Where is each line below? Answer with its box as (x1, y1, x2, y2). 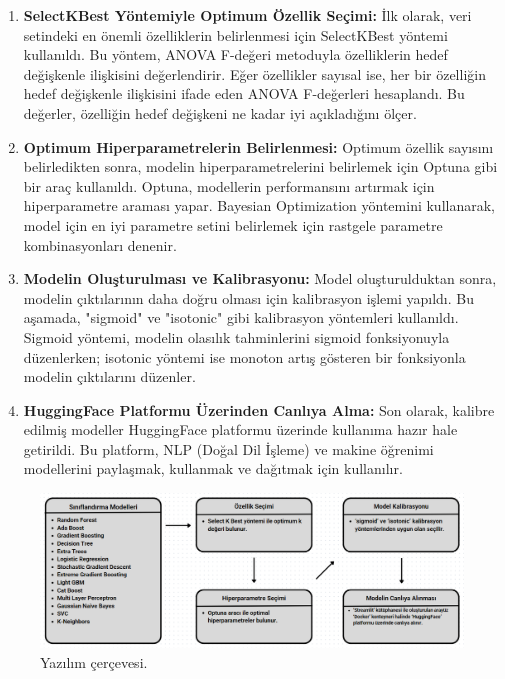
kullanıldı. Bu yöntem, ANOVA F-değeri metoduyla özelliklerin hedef (23, 44, 448, 65)
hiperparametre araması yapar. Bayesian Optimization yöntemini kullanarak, (23, 195, 495, 216)
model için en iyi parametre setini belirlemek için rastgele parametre (23, 214, 443, 235)
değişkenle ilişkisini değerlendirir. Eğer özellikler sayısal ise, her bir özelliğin (23, 63, 486, 84)
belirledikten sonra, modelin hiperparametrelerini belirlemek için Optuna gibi (23, 156, 498, 177)
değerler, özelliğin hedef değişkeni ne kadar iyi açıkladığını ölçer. (23, 102, 417, 123)
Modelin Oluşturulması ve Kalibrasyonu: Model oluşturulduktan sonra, (23, 268, 497, 289)
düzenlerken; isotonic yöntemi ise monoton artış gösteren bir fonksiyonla (23, 346, 466, 367)
